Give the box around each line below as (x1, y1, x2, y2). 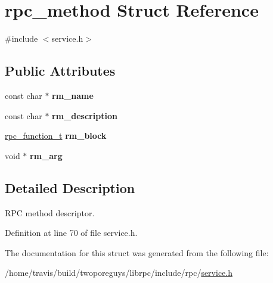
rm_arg (30, 149, 63, 161)
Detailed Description (5, 178, 135, 197)
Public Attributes (5, 61, 116, 80)
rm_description (52, 109, 117, 122)
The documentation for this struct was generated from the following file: (5, 246, 269, 259)
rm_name (52, 89, 94, 101)
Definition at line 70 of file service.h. (5, 226, 138, 239)
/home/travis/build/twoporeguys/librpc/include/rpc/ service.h (5, 266, 233, 279)
